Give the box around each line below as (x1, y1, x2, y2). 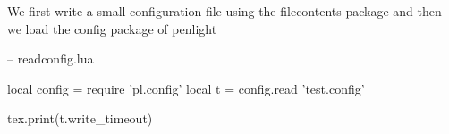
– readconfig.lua (7, 49, 94, 68)
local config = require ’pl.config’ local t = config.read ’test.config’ (7, 79, 365, 97)
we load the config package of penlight (7, 19, 217, 38)
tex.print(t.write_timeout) (7, 109, 153, 128)
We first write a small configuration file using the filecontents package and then (7, 2, 442, 20)
